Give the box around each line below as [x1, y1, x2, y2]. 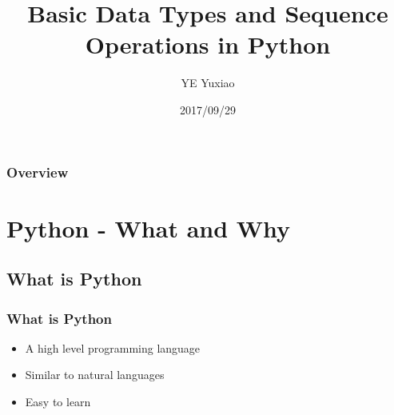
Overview [6, 162, 69, 182]
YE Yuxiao [181, 74, 235, 91]
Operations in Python [85, 28, 331, 61]
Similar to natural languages [25, 366, 165, 383]
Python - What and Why [6, 211, 291, 244]
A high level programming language [25, 339, 201, 356]
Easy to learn [25, 393, 91, 409]
